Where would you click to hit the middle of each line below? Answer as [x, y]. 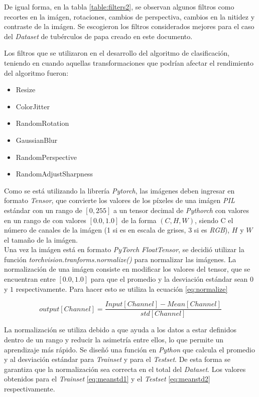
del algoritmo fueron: [36, 72]
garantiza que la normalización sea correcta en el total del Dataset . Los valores [125, 369]
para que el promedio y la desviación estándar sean [169, 279]
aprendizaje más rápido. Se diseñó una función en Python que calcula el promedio [129, 349]
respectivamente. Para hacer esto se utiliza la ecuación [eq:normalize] [122, 288]
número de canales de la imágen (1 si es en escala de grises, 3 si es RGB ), [117, 230]
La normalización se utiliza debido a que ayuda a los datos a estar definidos [120, 330]
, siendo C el [214, 220]
